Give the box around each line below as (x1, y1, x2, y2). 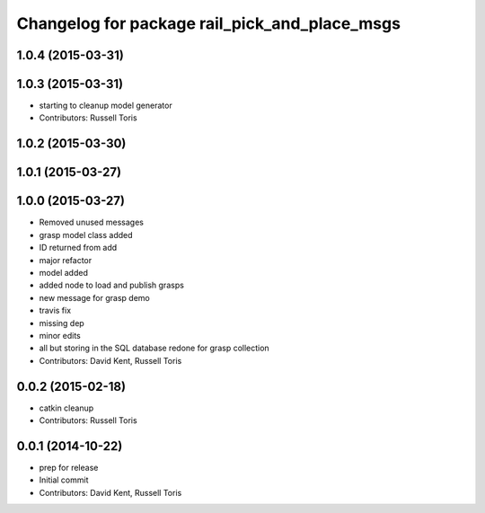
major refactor (39, 254, 93, 265)
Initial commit (39, 474, 89, 485)
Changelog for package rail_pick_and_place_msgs (16, 13, 401, 33)
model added (39, 267, 89, 278)
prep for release (39, 462, 99, 473)
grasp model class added (39, 229, 134, 240)
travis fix (39, 305, 72, 316)
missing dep (39, 317, 84, 328)
